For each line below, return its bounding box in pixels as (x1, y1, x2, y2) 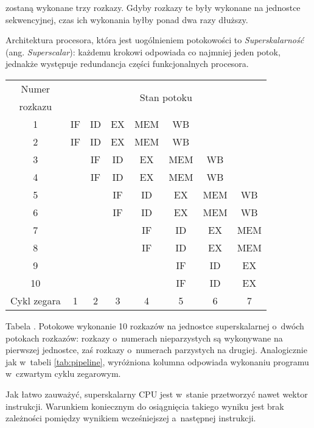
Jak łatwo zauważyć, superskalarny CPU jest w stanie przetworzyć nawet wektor (5, 387, 308, 400)
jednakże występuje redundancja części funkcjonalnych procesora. (5, 57, 249, 70)
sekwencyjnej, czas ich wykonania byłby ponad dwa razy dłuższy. (5, 13, 248, 26)
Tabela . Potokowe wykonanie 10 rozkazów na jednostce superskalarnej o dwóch (5, 319, 304, 332)
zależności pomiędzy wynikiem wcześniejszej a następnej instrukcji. (5, 412, 256, 424)
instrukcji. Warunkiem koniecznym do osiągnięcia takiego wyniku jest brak (5, 399, 284, 412)
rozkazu (19, 99, 52, 113)
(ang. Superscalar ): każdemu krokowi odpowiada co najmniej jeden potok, (5, 45, 281, 58)
